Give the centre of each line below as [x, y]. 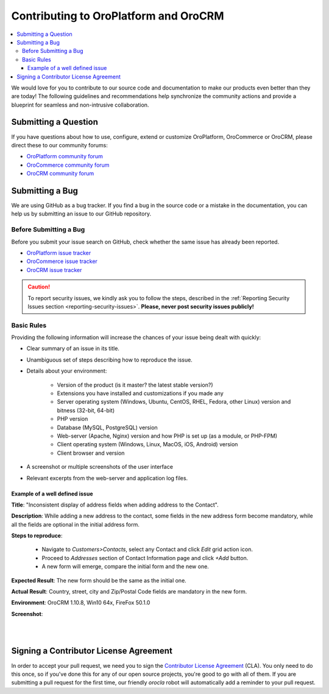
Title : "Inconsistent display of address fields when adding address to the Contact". [115, 505]
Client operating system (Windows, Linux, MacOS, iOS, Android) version [147, 444]
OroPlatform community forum [65, 156]
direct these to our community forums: [59, 145]
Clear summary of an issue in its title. [73, 349]
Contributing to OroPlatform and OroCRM [118, 16]
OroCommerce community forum [68, 165]
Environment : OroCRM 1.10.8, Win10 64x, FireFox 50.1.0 [81, 603]
